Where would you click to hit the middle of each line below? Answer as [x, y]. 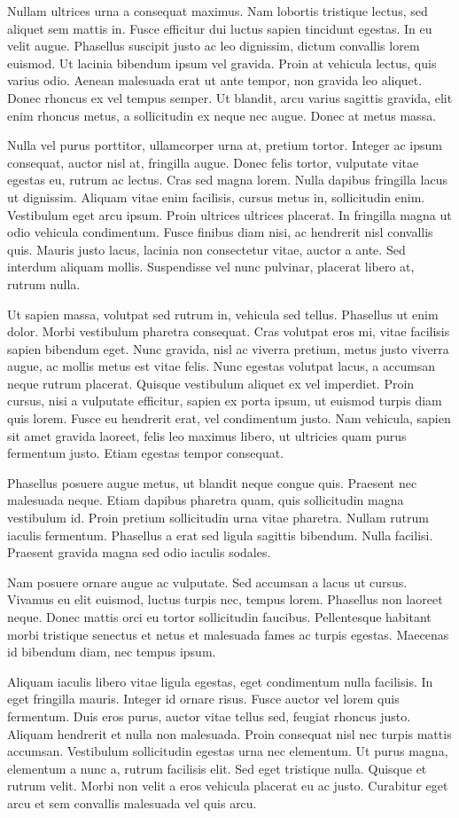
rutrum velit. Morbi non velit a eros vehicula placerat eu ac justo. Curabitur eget [228, 786]
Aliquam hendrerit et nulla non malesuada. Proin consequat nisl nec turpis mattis [229, 733]
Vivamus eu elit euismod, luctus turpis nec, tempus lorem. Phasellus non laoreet [225, 599]
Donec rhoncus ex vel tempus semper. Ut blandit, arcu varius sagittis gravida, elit [230, 97]
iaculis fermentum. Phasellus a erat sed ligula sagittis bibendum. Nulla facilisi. [220, 535]
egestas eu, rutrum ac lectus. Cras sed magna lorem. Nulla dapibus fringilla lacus [227, 180]
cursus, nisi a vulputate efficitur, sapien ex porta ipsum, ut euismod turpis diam [225, 401]
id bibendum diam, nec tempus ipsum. [112, 652]
